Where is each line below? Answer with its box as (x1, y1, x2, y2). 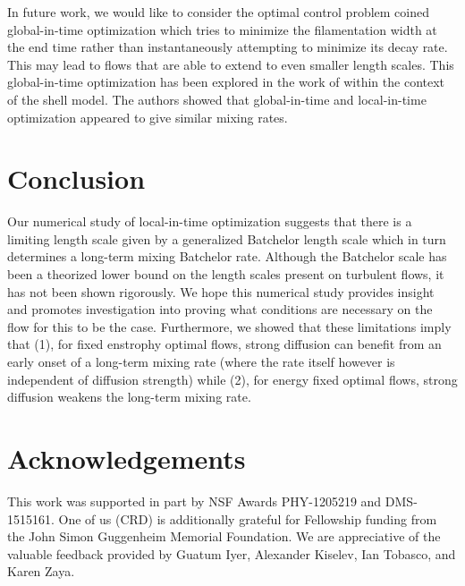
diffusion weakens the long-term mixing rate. (7, 387, 251, 406)
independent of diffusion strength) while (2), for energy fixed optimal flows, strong (7, 369, 458, 388)
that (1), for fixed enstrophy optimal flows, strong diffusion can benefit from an (7, 335, 442, 353)
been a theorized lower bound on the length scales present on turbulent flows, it (7, 265, 444, 284)
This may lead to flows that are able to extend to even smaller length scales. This (7, 55, 454, 73)
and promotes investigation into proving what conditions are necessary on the (7, 300, 433, 318)
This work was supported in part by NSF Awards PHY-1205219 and (7, 491, 382, 510)
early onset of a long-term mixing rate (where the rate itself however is (7, 352, 395, 371)
